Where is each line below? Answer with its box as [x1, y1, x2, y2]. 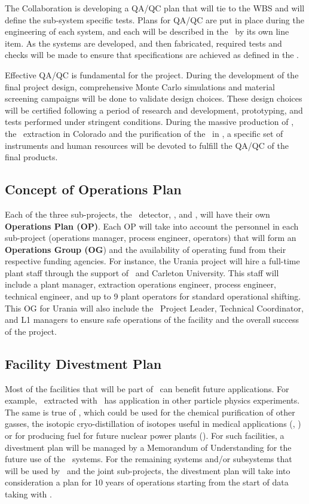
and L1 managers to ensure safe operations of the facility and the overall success [5, 313, 299, 326]
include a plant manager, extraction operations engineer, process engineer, [5, 278, 276, 291]
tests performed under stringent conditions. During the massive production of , [5, 115, 294, 128]
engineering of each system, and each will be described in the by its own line [5, 25, 289, 38]
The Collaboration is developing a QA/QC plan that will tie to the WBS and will [5, 2, 305, 14]
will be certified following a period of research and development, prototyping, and [5, 103, 303, 116]
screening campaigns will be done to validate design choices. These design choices [5, 92, 302, 105]
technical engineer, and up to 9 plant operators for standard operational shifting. [5, 290, 301, 303]
